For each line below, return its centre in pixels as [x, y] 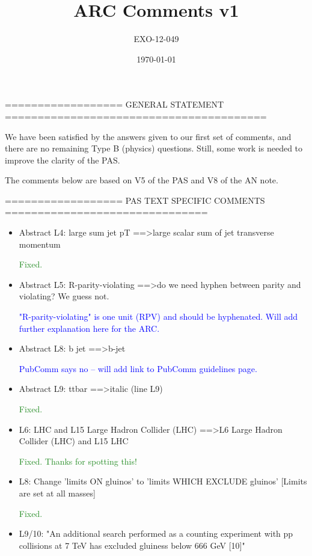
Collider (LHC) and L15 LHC [74, 441]
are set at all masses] [57, 493]
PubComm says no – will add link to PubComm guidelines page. [138, 368]
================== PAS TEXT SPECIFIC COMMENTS [135, 200]
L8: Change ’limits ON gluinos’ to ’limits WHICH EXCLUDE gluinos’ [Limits [163, 481]
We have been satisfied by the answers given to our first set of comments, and [148, 136]
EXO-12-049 [156, 39]
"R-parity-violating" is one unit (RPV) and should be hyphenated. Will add [158, 316]
